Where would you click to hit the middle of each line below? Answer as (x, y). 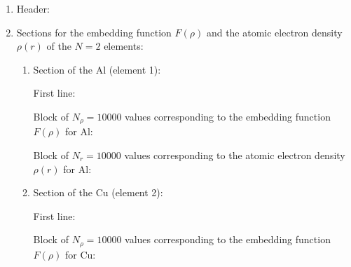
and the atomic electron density (274, 32)
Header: (33, 8)
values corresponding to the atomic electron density (235, 155)
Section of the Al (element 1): (97, 69)
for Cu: (80, 254)
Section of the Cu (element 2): (98, 192)
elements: (124, 46)
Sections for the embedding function (94, 32)
